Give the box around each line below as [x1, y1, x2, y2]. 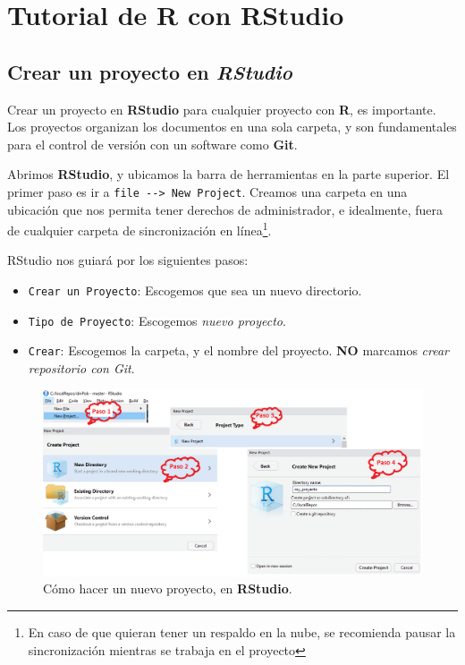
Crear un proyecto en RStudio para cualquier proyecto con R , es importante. [7, 99, 436, 118]
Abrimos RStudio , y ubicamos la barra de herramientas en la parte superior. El [7, 165, 450, 183]
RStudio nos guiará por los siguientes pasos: [7, 251, 249, 269]
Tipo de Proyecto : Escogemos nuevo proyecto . [28, 311, 286, 329]
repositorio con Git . [28, 359, 135, 378]
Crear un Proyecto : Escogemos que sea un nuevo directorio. [28, 281, 362, 300]
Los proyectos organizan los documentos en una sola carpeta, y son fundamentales [7, 117, 457, 136]
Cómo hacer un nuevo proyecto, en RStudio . [43, 579, 292, 598]
